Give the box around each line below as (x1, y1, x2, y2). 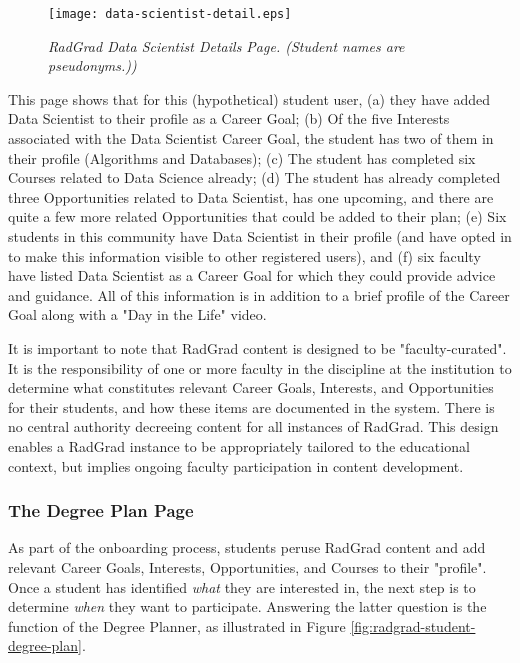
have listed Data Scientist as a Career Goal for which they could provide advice (8, 265, 496, 286)
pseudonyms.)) (48, 55, 137, 76)
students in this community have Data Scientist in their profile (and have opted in (8, 226, 512, 246)
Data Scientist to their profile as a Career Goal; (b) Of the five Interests (8, 108, 450, 129)
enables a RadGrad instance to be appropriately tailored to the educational (8, 435, 470, 456)
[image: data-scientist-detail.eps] (48, 7, 292, 21)
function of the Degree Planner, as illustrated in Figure (8, 615, 346, 636)
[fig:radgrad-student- (350, 615, 476, 636)
